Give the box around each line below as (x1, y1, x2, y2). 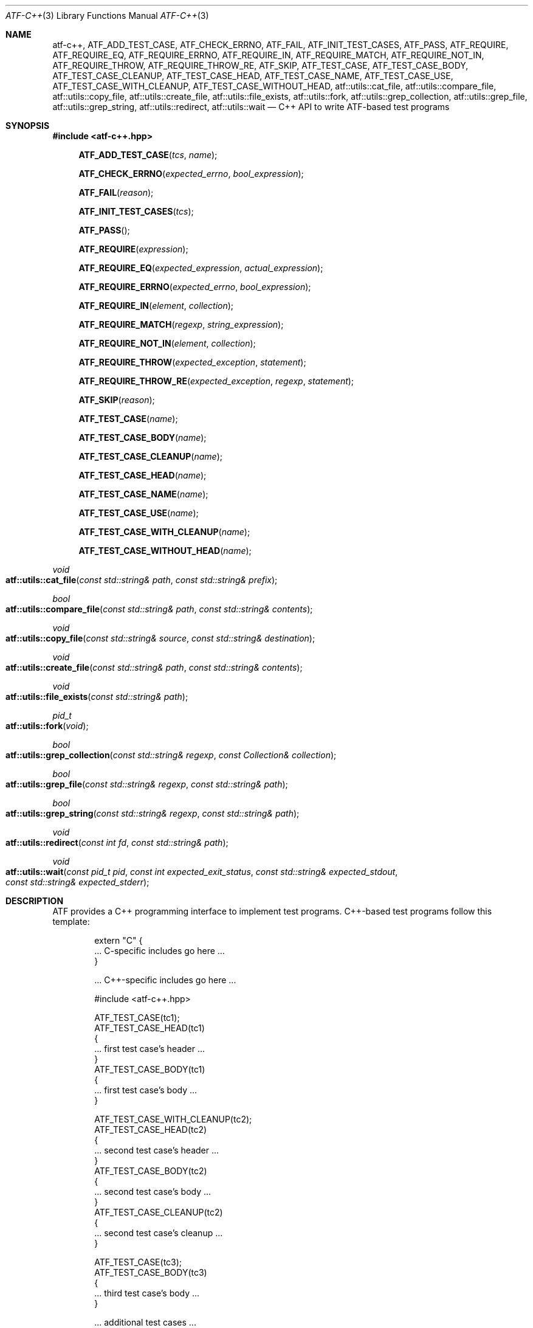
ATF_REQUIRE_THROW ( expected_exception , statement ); (78, 357, 306, 367)
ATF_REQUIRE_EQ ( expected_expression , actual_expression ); (78, 263, 323, 273)
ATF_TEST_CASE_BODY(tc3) (94, 1267, 207, 1278)
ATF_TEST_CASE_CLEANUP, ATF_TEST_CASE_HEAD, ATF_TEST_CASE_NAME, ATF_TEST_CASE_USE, (52, 71, 453, 81)
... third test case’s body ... (94, 1288, 200, 1298)
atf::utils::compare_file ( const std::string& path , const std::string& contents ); (5, 604, 313, 614)
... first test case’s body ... (94, 1085, 198, 1095)
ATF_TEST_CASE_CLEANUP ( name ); (78, 451, 223, 462)
